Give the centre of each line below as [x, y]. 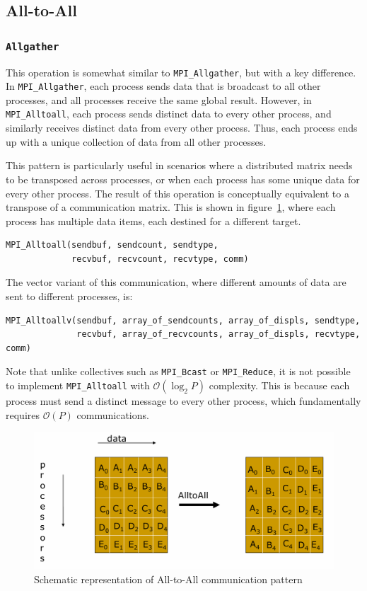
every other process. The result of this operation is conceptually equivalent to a [177, 193]
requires [23, 414]
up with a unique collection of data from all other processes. [136, 141]
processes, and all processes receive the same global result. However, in [159, 99]
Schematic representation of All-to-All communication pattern [168, 579]
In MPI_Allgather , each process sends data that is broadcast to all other [163, 86]
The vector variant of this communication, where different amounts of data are [176, 282]
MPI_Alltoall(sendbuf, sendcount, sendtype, [112, 245]
